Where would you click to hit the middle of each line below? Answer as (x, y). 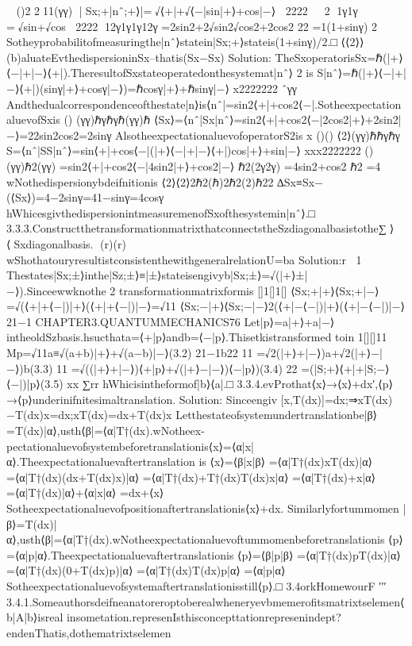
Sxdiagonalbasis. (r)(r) (70, 243)
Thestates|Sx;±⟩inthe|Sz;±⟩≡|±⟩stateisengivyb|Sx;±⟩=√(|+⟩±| (157, 275)
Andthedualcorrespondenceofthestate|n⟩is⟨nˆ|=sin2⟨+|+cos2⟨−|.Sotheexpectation (204, 104)
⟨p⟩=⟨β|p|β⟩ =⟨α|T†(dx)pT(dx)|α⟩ (319, 554)
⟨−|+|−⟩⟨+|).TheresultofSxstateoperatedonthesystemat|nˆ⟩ (150, 73)
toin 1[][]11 (361, 337)
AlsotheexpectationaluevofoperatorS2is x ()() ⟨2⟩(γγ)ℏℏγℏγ (258, 135)
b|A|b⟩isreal (35, 617)
